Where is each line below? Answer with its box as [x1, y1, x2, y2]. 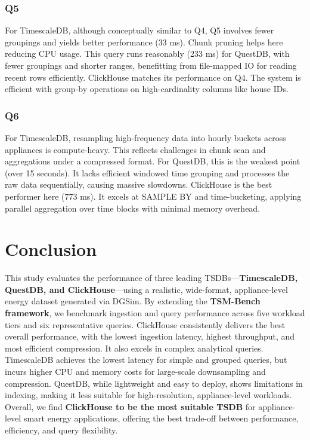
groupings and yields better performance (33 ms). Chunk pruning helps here [5, 35, 283, 48]
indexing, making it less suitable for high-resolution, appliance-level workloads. [5, 389, 292, 401]
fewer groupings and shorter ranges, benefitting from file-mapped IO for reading [5, 59, 297, 71]
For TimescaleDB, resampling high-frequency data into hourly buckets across [5, 132, 286, 143]
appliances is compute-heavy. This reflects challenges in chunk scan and [5, 143, 266, 155]
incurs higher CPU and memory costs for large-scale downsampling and [5, 365, 266, 378]
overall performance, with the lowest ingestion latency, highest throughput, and [5, 330, 295, 343]
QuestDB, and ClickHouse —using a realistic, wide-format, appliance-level [5, 283, 288, 295]
